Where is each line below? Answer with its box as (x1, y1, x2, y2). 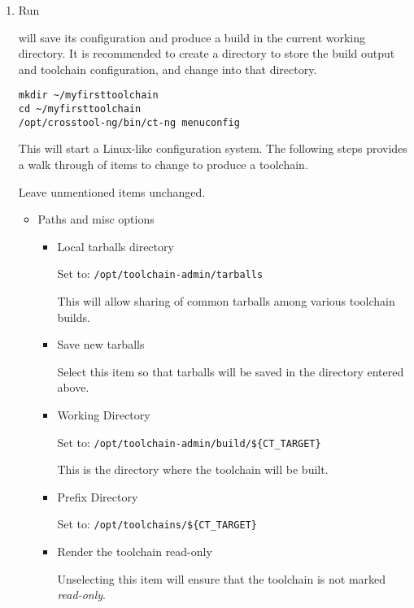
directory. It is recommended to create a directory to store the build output (18, 45, 395, 62)
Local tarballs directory (57, 237, 174, 254)
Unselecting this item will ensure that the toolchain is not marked (57, 570, 386, 587)
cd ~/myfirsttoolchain (18, 103, 142, 115)
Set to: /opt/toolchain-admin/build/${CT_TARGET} (57, 433, 321, 450)
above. (57, 379, 89, 396)
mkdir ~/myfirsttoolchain (18, 89, 159, 102)
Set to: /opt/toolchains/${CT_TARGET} (57, 515, 257, 532)
